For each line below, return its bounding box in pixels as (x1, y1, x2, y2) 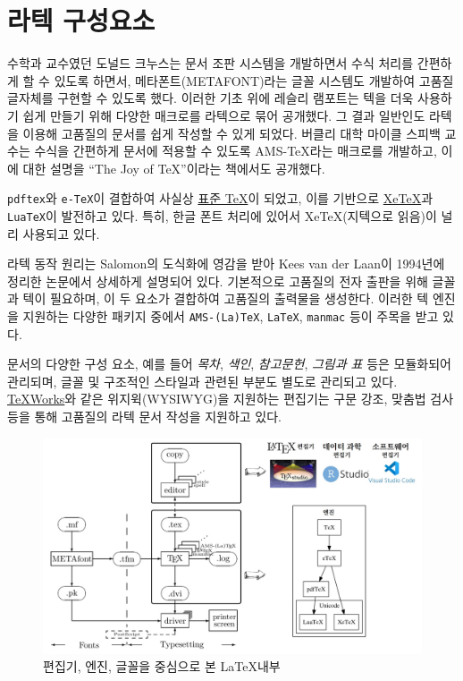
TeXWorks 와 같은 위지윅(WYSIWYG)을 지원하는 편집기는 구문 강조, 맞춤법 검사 (7, 389, 454, 408)
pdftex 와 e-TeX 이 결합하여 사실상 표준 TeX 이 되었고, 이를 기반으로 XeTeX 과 (7, 189, 434, 208)
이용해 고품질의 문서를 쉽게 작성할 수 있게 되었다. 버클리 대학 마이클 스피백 (22, 123, 441, 142)
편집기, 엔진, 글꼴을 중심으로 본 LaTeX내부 (43, 657, 281, 676)
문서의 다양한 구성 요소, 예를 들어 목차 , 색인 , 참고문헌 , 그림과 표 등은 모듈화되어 (7, 354, 451, 373)
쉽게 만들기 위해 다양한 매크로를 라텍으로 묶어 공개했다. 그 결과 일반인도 (22, 106, 425, 124)
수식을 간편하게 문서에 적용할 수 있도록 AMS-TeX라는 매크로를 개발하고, (34, 141, 437, 160)
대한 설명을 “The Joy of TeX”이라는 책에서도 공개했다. (22, 158, 325, 177)
